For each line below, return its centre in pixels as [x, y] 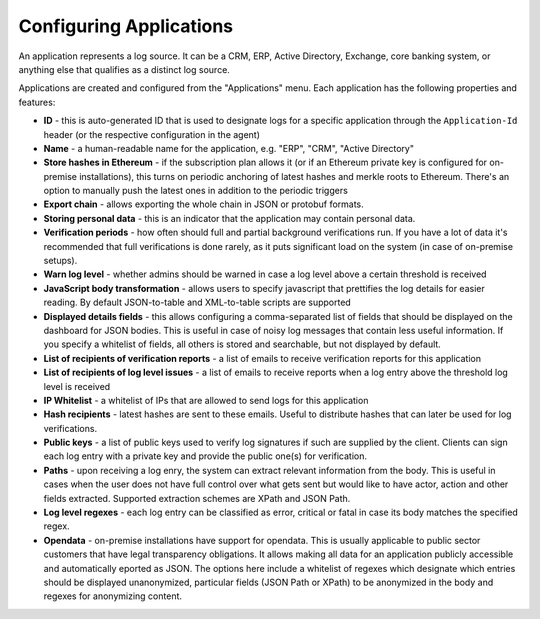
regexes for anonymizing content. [113, 596]
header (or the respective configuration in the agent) [151, 134]
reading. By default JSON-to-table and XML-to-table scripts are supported [197, 302]
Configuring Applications [126, 26]
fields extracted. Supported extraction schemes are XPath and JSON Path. [197, 498]
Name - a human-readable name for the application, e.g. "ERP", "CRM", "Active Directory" [229, 148]
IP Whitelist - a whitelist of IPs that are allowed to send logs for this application [206, 400]
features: [37, 102]
